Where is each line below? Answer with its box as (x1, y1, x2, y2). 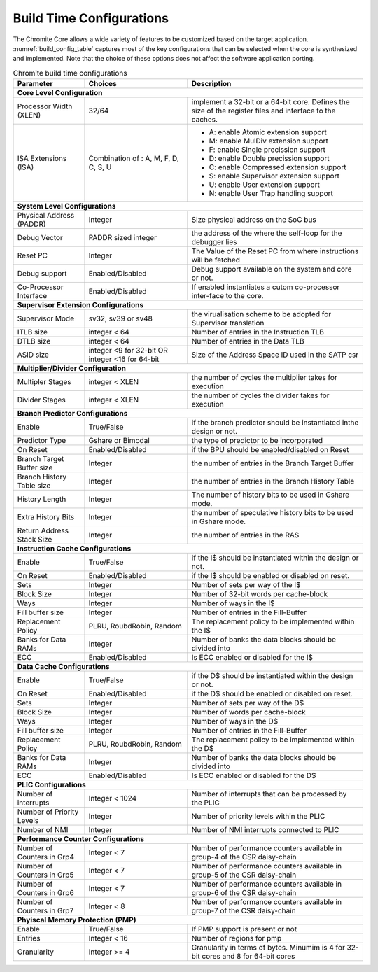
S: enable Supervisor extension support (209, 171, 339, 181)
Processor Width (17, 101, 73, 111)
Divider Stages (17, 395, 66, 405)
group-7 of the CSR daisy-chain (191, 906, 297, 916)
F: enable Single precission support (209, 145, 325, 155)
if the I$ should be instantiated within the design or (191, 553, 359, 563)
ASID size (17, 350, 49, 360)
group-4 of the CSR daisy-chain (191, 852, 297, 862)
